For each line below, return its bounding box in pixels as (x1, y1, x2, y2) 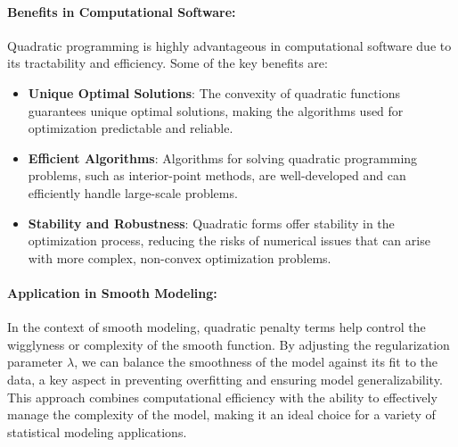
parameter (7, 352, 63, 371)
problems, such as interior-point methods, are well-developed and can (28, 166, 406, 185)
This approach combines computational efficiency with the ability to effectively (7, 387, 438, 406)
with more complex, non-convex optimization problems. (28, 248, 331, 267)
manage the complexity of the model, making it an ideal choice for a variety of (7, 405, 436, 424)
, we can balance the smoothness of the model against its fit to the (74, 352, 438, 371)
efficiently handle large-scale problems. (28, 183, 238, 202)
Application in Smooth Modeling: (7, 283, 217, 302)
